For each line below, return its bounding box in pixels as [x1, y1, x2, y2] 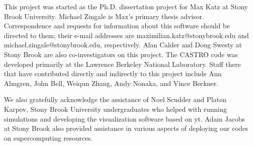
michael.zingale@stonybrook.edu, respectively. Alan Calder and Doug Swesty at [4, 40, 242, 50]
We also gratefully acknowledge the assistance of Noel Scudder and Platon [4, 94, 227, 104]
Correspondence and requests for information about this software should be [4, 21, 230, 31]
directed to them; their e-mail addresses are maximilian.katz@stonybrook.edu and [4, 30, 249, 40]
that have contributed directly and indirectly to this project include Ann [4, 68, 222, 79]
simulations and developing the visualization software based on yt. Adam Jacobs [4, 113, 245, 124]
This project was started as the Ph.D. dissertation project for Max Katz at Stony [4, 1, 248, 11]
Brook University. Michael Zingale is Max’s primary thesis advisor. [4, 11, 204, 21]
